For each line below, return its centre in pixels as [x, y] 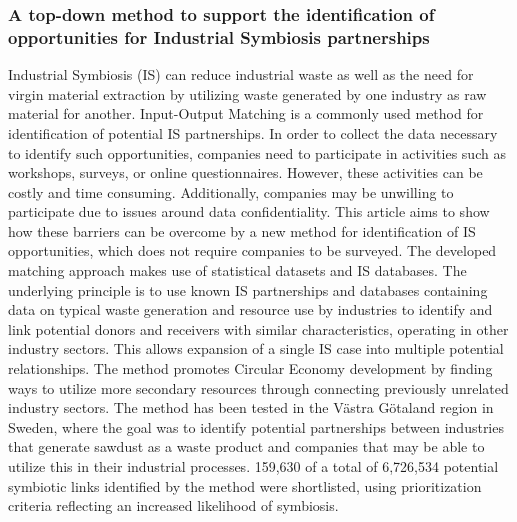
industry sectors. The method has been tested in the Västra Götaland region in [251, 407]
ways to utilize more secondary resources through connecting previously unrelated [258, 387]
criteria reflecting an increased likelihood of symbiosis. [173, 505]
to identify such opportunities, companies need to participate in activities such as [257, 152]
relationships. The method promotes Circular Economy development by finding [250, 368]
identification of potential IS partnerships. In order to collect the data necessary [253, 132]
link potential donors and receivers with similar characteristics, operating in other [258, 328]
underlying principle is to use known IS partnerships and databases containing [248, 289]
